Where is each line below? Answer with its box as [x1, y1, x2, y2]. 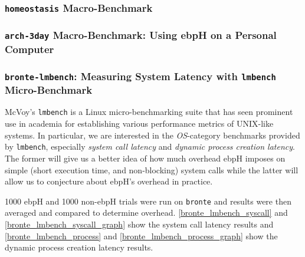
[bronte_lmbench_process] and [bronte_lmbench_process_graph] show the [5, 229, 278, 242]
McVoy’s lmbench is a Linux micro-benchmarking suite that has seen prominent [5, 106, 293, 118]
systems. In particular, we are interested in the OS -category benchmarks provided [5, 128, 300, 141]
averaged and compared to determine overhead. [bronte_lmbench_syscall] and [5, 206, 288, 219]
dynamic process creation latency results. [5, 241, 153, 253]
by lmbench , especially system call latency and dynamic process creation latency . [5, 140, 295, 153]
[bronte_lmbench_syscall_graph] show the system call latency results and [5, 218, 274, 230]
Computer [5, 41, 54, 56]
